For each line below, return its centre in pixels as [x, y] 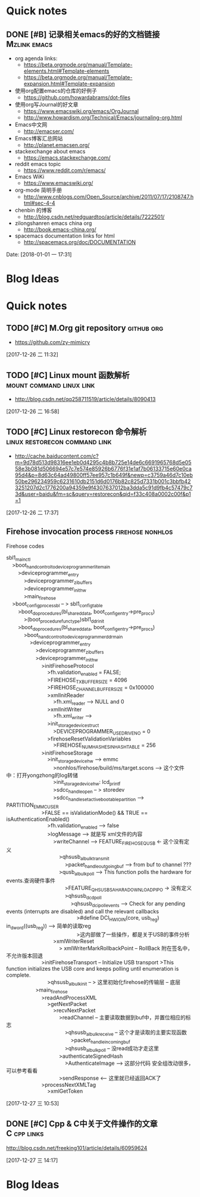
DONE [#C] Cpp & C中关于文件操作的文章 [82, 1124]
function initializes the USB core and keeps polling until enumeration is [93, 969]
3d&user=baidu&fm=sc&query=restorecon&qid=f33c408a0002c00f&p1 [103, 494]
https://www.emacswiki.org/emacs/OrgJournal [81, 111]
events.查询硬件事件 [31, 881]
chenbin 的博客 [33, 210]
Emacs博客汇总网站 [39, 138]
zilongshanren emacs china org [53, 223]
